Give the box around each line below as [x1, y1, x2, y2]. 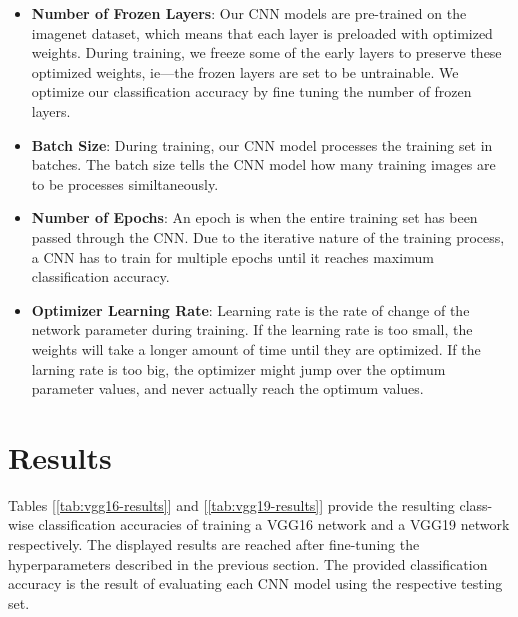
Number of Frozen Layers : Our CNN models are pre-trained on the [31, 3, 467, 23]
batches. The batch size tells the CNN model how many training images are [31, 154, 496, 175]
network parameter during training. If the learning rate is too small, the [31, 319, 473, 340]
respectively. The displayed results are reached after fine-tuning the [8, 534, 420, 554]
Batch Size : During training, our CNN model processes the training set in [31, 134, 493, 155]
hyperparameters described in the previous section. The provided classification [8, 553, 488, 574]
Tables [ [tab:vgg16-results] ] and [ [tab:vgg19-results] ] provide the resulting [8, 494, 455, 515]
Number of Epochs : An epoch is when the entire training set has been [31, 207, 478, 228]
